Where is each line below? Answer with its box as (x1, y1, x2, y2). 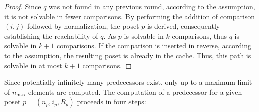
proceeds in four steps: (77, 96, 146, 107)
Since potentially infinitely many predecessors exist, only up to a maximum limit (4, 77, 252, 87)
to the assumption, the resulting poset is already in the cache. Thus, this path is (4, 50, 251, 60)
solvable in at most (4, 60, 62, 70)
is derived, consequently (147, 21, 220, 31)
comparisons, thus (172, 30, 227, 41)
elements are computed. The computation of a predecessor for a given (28, 86, 242, 97)
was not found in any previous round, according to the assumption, (49, 1, 255, 11)
